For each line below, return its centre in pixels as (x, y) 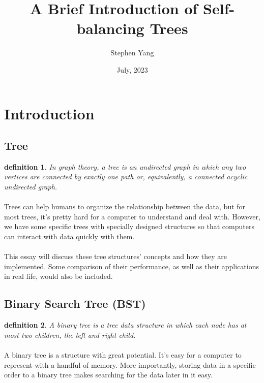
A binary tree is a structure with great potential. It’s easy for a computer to (123, 355)
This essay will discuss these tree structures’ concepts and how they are (115, 256)
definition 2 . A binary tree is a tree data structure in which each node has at (125, 325)
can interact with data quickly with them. (69, 236)
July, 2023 (132, 69)
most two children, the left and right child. (70, 334)
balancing (110, 28)
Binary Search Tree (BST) (75, 304)
